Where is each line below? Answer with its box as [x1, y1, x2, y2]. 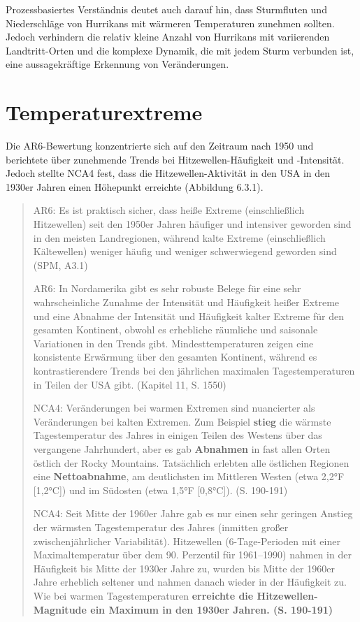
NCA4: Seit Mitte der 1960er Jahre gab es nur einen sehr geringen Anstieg [33, 506, 353, 521]
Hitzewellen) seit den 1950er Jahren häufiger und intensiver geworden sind [33, 217, 352, 231]
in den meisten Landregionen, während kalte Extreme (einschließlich [33, 230, 326, 245]
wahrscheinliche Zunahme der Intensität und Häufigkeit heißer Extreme [33, 295, 340, 310]
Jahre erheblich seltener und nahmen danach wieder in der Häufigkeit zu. [33, 574, 347, 589]
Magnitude [33, 602, 87, 616]
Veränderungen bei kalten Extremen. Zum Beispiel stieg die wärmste [33, 414, 331, 428]
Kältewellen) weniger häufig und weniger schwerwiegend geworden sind [33, 244, 337, 259]
